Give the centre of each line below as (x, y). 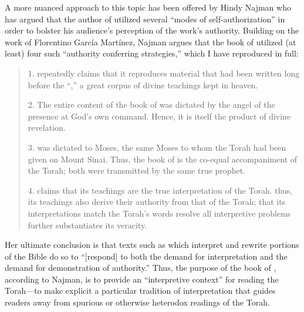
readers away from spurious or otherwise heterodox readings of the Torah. (137, 302)
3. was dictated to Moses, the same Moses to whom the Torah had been (157, 147)
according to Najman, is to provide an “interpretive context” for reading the (142, 279)
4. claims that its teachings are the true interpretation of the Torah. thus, (160, 190)
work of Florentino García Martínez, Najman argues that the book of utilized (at (151, 42)
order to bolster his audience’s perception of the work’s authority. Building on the (152, 30)
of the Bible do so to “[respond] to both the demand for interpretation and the (146, 256)
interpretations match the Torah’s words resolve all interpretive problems (159, 213)
